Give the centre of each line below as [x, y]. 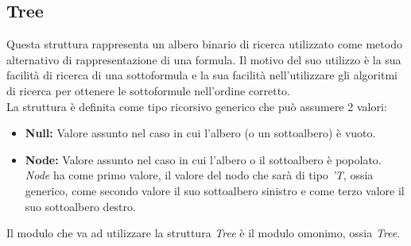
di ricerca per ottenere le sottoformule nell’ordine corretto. [148, 90]
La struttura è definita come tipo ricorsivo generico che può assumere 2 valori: [197, 106]
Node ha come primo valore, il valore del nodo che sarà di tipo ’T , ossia [199, 175]
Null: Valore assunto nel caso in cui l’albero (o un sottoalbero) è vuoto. [200, 133]
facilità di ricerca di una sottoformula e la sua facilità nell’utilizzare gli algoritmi [202, 75]
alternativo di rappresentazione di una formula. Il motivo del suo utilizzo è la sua [204, 59]
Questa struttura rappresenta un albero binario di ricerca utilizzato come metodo [204, 44]
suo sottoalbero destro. [80, 206]
